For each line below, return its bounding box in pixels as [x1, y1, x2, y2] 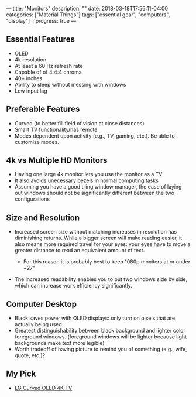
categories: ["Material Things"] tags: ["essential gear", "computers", [6, 11, 170, 18]
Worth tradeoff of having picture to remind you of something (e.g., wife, [14, 345, 187, 353]
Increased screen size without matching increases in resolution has [14, 228, 177, 235]
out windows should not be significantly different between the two [14, 190, 174, 197]
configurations [14, 196, 50, 203]
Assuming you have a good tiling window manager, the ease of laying [14, 183, 182, 190]
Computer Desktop [6, 299, 77, 309]
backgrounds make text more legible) [14, 340, 105, 347]
